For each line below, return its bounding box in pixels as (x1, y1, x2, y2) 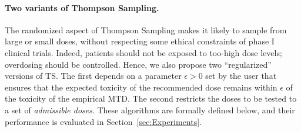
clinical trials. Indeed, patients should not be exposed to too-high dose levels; (5, 46, 282, 58)
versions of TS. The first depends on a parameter (5, 70, 182, 82)
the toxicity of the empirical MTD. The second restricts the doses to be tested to (5, 92, 297, 105)
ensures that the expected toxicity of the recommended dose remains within (5, 81, 277, 93)
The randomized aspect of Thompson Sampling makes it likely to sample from (5, 23, 287, 36)
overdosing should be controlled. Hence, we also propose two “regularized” (5, 58, 272, 70)
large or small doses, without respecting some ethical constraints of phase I (5, 35, 275, 47)
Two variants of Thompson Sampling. (5, 1, 159, 13)
